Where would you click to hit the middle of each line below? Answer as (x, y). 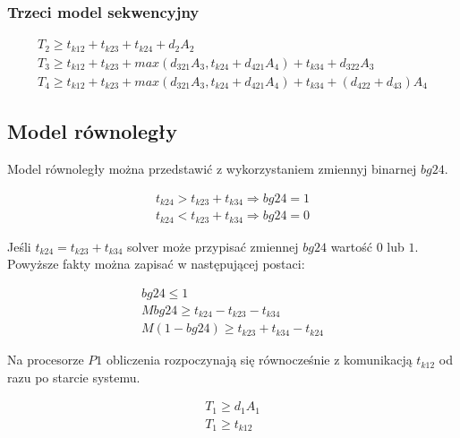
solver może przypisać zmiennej (213, 246)
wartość (352, 246)
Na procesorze (46, 360)
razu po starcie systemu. (74, 377)
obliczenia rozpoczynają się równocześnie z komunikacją (260, 360)
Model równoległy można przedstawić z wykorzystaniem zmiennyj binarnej (212, 168)
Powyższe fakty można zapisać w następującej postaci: (156, 264)
